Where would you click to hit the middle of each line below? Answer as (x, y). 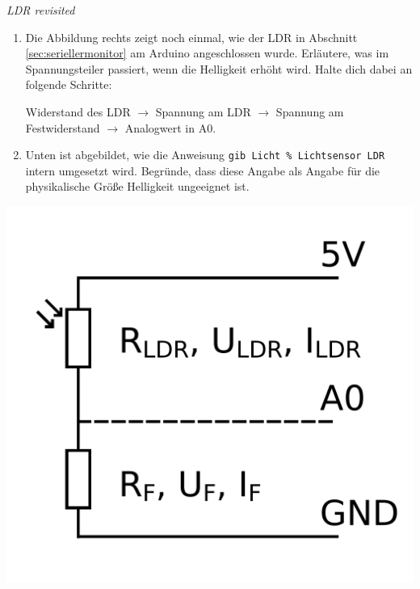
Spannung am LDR (203, 111)
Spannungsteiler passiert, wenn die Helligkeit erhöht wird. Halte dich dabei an (219, 68)
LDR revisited (41, 10)
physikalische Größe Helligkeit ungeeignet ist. (137, 186)
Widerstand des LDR (78, 111)
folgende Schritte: (69, 84)
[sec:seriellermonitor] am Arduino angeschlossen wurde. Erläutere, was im (207, 53)
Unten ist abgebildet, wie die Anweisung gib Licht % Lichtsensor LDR (205, 155)
